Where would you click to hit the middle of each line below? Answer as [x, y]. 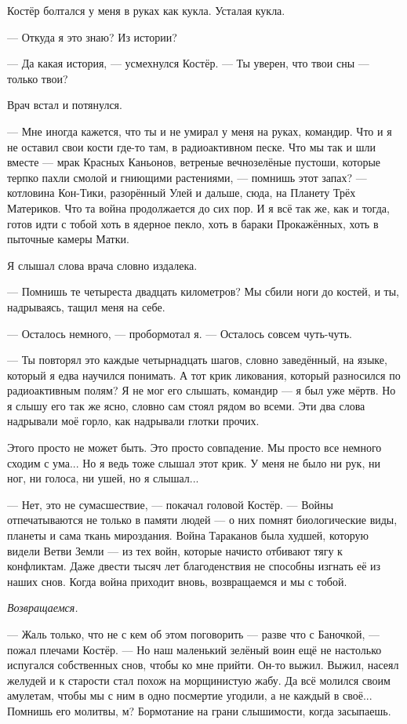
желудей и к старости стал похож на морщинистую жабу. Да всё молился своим [199, 680]
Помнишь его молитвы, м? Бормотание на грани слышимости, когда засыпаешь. [199, 710]
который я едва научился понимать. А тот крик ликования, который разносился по [204, 375]
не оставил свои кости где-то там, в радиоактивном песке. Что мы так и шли [191, 146]
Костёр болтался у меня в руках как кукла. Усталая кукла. [146, 10]
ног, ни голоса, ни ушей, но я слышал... [103, 478]
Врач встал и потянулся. [65, 105]
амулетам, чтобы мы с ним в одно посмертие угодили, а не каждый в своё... [190, 695]
